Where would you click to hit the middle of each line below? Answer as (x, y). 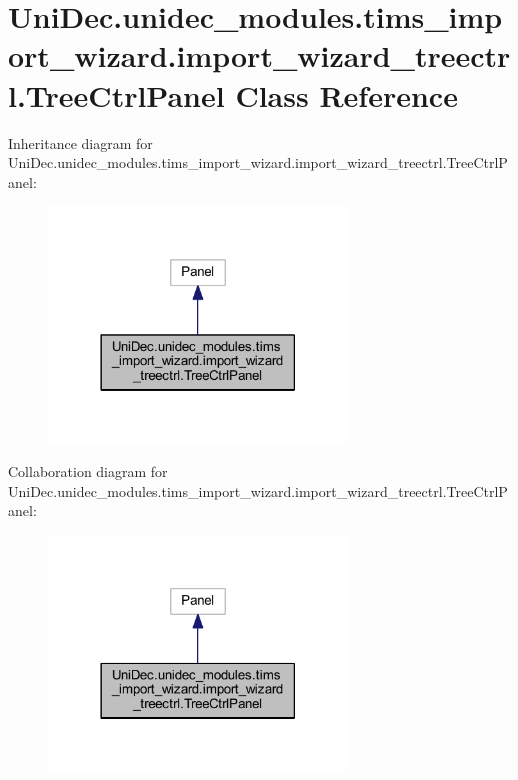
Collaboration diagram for (88, 471)
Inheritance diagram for (80, 142)
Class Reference (346, 94)
